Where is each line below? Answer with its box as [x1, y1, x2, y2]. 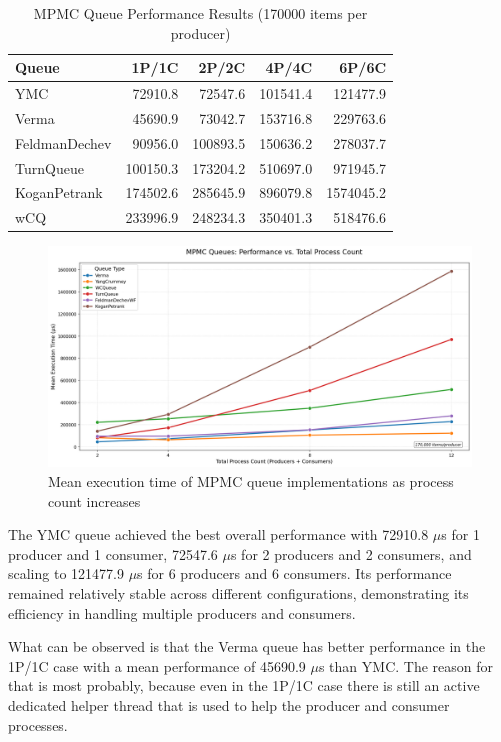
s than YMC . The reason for [318, 655, 494, 676]
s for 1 [441, 524, 480, 545]
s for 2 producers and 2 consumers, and [230, 543, 472, 564]
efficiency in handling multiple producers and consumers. [8, 602, 356, 623]
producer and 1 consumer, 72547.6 [8, 543, 218, 564]
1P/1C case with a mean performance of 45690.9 [8, 655, 306, 676]
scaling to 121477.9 [8, 563, 124, 584]
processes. [8, 714, 68, 735]
